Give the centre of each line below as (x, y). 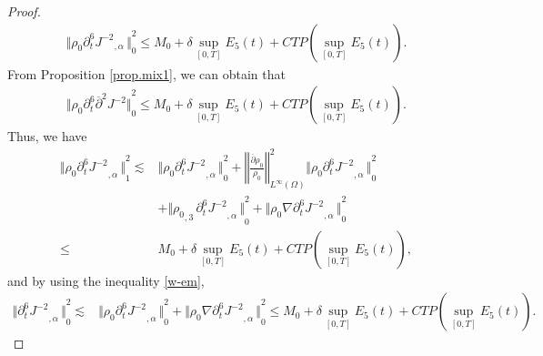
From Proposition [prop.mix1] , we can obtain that (146, 73)
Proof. (24, 11)
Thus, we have (47, 136)
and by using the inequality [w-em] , (106, 280)
